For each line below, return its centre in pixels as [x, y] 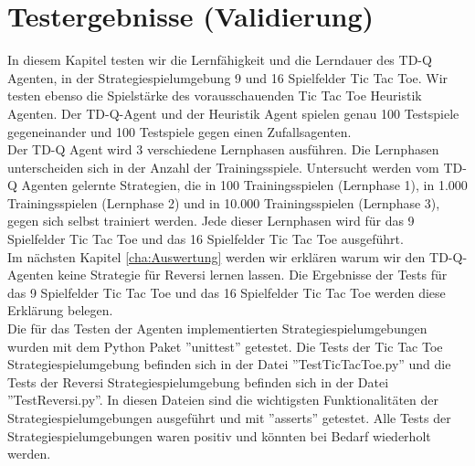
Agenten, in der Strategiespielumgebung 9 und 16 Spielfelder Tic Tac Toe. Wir [228, 77]
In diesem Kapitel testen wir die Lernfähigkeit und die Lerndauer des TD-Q [220, 60]
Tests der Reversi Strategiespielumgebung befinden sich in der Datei [198, 381]
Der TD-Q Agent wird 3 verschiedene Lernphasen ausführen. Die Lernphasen [223, 149]
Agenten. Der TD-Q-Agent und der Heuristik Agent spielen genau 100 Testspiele [233, 113]
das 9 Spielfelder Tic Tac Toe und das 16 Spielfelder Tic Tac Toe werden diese [227, 292]
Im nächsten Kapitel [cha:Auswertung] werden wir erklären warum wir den [216, 256]
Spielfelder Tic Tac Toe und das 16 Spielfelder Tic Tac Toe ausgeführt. [206, 239]
